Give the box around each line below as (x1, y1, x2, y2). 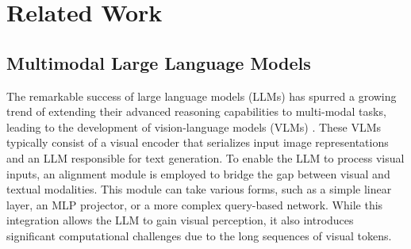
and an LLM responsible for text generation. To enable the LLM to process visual (6, 149, 405, 166)
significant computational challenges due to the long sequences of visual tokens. (6, 227, 392, 243)
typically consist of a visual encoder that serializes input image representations (6, 134, 389, 151)
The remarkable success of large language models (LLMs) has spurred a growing (6, 87, 397, 104)
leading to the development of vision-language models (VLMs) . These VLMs (6, 118, 382, 135)
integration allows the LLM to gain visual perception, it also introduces (6, 212, 354, 228)
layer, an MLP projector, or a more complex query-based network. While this (6, 196, 383, 213)
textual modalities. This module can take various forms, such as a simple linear (6, 181, 392, 197)
